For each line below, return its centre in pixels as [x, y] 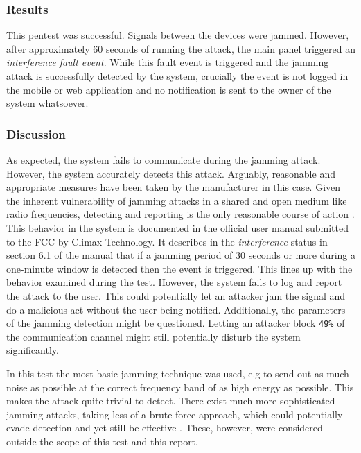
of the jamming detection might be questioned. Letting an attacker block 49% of [176, 323]
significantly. [33, 350]
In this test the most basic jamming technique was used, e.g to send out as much [178, 373]
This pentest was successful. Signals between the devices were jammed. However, [178, 35]
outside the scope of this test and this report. [102, 441]
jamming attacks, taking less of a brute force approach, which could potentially [175, 414]
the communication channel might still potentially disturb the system [153, 336]
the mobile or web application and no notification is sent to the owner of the [169, 89]
